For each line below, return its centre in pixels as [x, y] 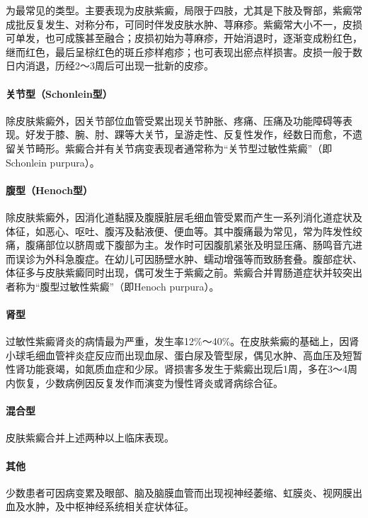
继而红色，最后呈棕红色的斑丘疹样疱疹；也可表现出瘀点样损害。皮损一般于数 [184, 51]
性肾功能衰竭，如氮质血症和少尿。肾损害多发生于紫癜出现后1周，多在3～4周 [182, 369]
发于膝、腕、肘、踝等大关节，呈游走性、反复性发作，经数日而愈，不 [194, 134]
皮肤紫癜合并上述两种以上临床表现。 [90, 438]
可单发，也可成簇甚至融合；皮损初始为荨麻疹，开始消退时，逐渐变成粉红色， [184, 38]
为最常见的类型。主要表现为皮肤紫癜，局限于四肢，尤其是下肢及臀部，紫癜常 [184, 10]
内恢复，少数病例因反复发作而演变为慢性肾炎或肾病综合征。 [144, 383]
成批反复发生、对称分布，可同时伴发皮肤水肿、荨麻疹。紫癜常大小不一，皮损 [184, 24]
